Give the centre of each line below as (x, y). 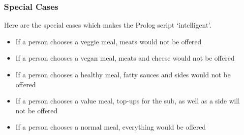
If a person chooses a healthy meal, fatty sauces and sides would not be (123, 74)
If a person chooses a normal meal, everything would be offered (111, 127)
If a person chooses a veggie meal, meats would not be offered (108, 41)
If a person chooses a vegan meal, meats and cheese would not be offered (125, 58)
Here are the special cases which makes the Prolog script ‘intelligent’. (108, 25)
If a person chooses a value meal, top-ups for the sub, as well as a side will (128, 101)
